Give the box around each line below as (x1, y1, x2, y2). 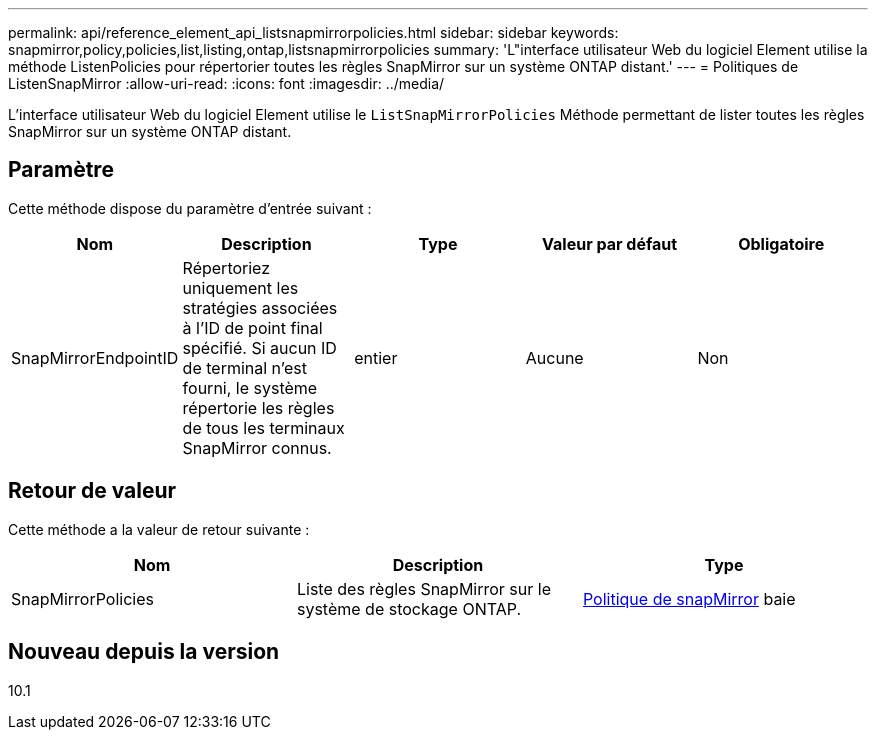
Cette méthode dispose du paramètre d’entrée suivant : (8, 199, 372, 217)
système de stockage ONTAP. (296, 598, 521, 619)
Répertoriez (182, 257, 271, 278)
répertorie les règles (182, 397, 335, 418)
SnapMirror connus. (182, 437, 332, 458)
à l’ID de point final (182, 317, 323, 338)
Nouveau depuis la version (8, 639, 280, 665)
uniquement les (182, 277, 299, 298)
